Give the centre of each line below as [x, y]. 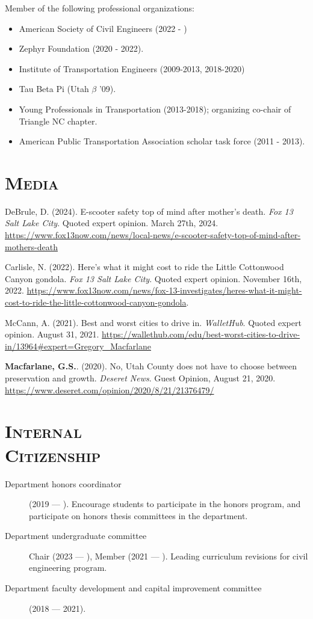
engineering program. [68, 568]
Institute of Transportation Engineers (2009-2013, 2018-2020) [132, 68]
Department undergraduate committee [76, 536]
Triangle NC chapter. [58, 121]
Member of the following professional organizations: [100, 8]
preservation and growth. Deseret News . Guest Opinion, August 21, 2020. [140, 378]
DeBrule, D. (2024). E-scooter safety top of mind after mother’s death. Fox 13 [149, 211]
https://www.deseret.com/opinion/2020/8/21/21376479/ [110, 390]
